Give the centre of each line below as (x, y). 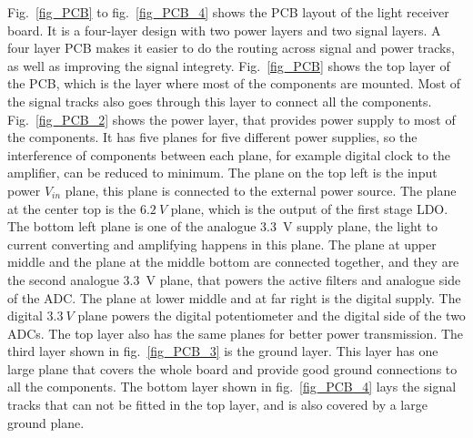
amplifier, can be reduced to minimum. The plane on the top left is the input (222, 173)
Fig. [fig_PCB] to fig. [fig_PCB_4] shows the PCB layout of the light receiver (228, 12)
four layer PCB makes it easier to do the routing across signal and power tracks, (231, 48)
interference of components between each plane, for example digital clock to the (229, 154)
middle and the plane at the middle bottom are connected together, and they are (233, 262)
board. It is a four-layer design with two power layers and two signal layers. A (224, 30)
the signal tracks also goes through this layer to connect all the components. (220, 101)
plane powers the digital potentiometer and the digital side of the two (272, 316)
